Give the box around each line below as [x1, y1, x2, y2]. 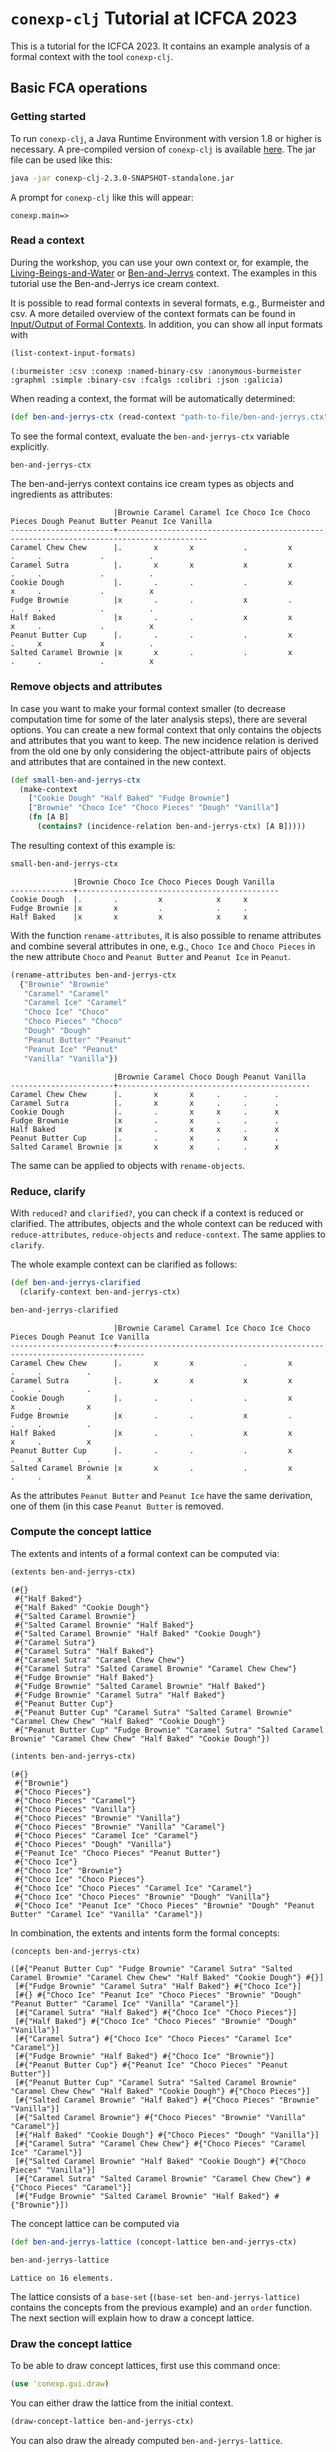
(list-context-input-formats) [10, 348, 137, 358]
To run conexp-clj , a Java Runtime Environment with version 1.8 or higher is [10, 132, 322, 144]
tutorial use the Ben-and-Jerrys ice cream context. [10, 277, 220, 289]
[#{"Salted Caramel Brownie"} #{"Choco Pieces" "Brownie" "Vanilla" [14, 2113, 307, 2123]
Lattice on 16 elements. [10, 2273, 114, 2284]
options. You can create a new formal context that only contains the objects [10, 723, 322, 736]
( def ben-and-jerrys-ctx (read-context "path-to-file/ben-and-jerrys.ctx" [10, 412, 329, 422]
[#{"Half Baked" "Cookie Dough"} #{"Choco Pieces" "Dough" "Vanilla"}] [14, 2130, 320, 2141]
